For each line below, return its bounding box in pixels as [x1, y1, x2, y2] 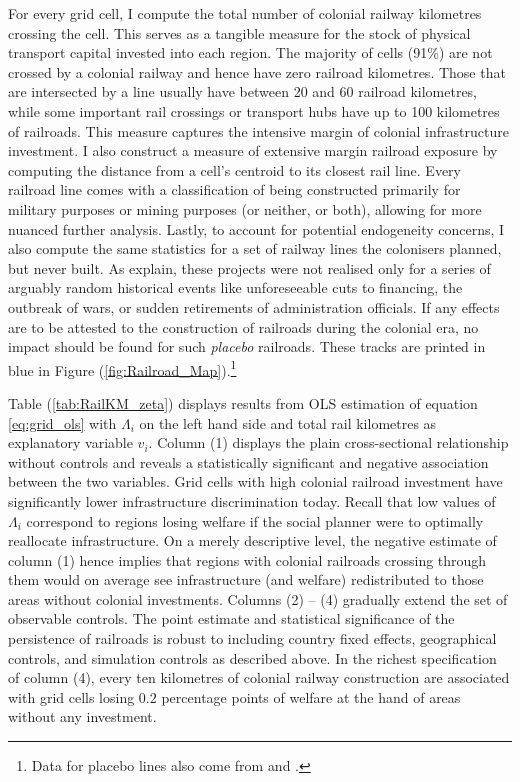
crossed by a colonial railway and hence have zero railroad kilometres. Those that [8, 61, 506, 82]
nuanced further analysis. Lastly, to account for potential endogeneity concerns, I [8, 218, 505, 239]
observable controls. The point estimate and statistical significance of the [8, 608, 455, 629]
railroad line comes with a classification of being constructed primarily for [8, 179, 461, 200]
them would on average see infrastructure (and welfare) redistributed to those [8, 569, 484, 590]
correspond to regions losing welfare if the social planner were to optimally [26, 510, 484, 531]
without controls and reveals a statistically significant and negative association [8, 451, 489, 472]
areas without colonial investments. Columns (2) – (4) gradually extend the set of [8, 588, 508, 609]
